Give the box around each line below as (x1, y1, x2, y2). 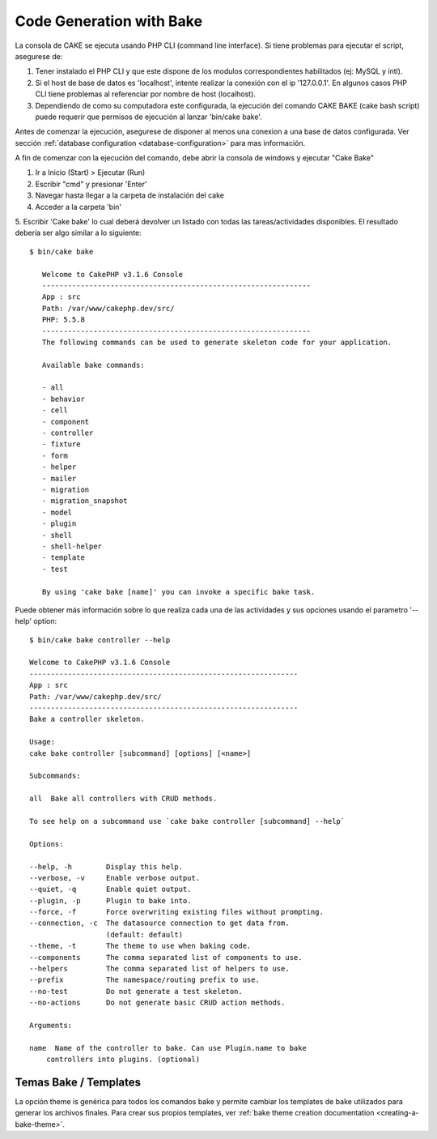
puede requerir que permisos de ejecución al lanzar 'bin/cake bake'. (35, 112, 262, 122)
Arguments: (29, 1021, 73, 1030)
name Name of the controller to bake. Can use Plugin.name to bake (29, 1043, 307, 1052)
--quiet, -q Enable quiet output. (29, 885, 192, 894)
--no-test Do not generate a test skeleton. (29, 987, 243, 996)
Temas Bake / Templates (15, 1075, 142, 1089)
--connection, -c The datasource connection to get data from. (29, 919, 291, 928)
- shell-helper (41, 541, 103, 551)
